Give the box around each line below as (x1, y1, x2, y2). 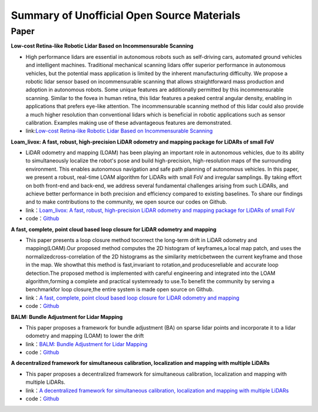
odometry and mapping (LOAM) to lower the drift (25, 333, 144, 340)
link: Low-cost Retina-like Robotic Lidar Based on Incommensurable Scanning (25, 127, 213, 135)
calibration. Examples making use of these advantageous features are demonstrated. (25, 119, 232, 126)
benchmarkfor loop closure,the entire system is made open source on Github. (25, 286, 214, 293)
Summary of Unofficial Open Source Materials (11, 9, 241, 22)
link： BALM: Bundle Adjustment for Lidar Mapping (25, 340, 148, 347)
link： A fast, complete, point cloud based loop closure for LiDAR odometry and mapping (25, 294, 240, 301)
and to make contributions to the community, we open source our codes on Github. (25, 198, 227, 205)
